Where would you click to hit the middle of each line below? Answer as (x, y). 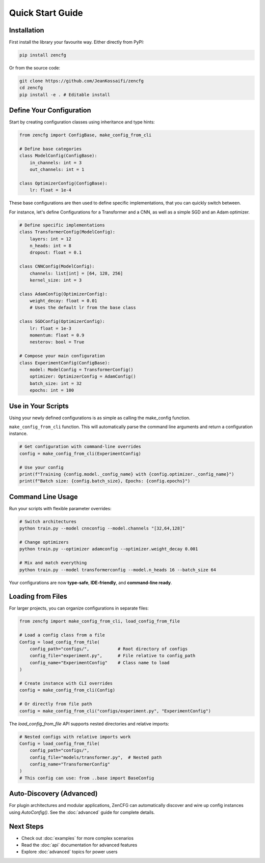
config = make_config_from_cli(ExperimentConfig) (80, 453)
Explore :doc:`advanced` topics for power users (69, 852)
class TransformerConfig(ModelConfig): (67, 232)
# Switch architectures (48, 521)
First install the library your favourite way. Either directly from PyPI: (77, 42)
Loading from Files (38, 597)
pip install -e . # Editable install (65, 94)
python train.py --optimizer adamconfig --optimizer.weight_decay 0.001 (109, 549)
